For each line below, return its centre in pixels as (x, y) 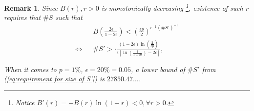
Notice (25, 102)
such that (69, 17)
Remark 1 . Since (31, 8)
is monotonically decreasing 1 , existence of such (172, 7)
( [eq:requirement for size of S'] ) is (54, 79)
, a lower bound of (158, 69)
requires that (22, 17)
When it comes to (30, 69)
